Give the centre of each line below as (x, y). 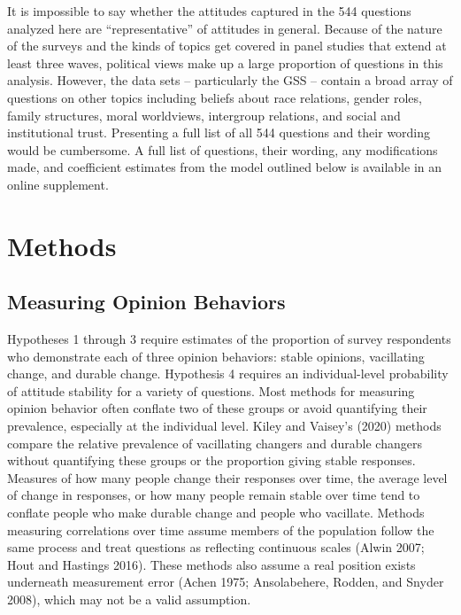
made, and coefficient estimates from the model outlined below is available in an (225, 167)
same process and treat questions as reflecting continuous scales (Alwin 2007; (216, 547)
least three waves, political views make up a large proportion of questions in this (225, 62)
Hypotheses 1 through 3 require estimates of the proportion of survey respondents (229, 339)
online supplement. (58, 184)
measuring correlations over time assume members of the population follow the (221, 529)
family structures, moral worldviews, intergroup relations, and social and (204, 115)
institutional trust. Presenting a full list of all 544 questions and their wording (219, 132)
